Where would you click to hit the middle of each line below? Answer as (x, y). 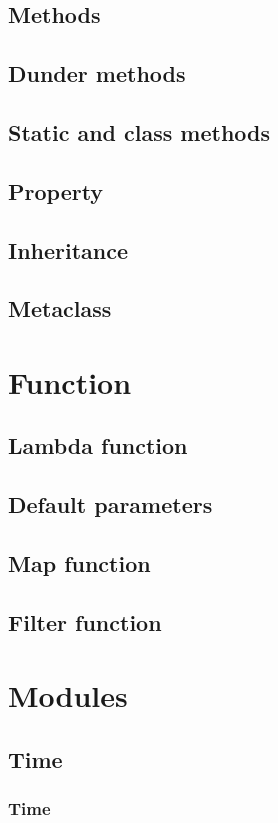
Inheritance (68, 249)
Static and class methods (139, 131)
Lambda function (98, 445)
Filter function (85, 621)
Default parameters (110, 504)
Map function (79, 563)
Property (56, 190)
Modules (68, 695)
